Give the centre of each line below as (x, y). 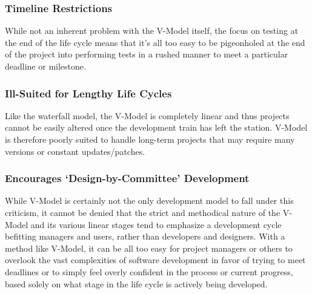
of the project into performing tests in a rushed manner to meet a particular (147, 54)
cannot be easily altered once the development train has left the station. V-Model (156, 127)
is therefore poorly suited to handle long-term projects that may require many (150, 139)
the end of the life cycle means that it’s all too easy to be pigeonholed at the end (155, 42)
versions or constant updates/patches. (75, 151)
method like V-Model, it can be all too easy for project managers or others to (149, 248)
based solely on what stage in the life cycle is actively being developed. (136, 283)
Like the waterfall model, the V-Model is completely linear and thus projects (147, 115)
